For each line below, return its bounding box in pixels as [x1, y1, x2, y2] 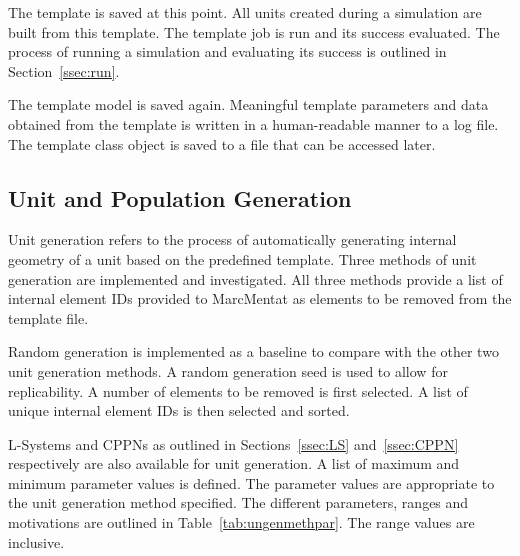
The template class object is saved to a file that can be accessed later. [8, 133, 436, 154]
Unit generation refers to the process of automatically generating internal [8, 229, 457, 250]
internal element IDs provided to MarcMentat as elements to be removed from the [8, 288, 512, 309]
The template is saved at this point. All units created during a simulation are [8, 2, 482, 22]
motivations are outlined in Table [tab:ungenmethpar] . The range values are [8, 512, 475, 533]
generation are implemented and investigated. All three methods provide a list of [8, 268, 503, 289]
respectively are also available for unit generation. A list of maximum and [8, 453, 460, 474]
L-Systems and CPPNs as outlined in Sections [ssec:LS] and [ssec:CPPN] [8, 433, 459, 454]
